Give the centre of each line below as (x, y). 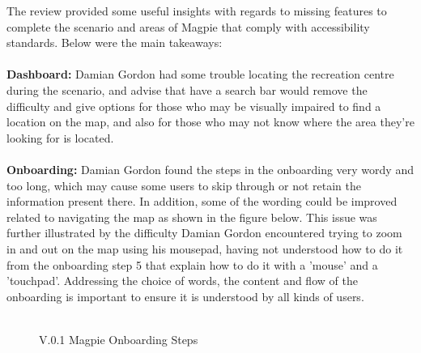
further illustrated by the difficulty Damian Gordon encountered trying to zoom (204, 233)
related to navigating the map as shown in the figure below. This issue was (192, 217)
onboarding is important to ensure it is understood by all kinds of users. (185, 296)
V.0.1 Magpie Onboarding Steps (119, 339)
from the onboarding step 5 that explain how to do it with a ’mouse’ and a (192, 264)
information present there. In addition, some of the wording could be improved (202, 201)
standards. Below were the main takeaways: (115, 43)
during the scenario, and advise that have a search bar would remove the (187, 89)
